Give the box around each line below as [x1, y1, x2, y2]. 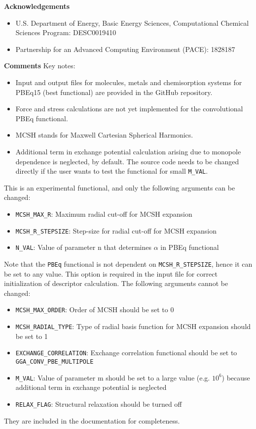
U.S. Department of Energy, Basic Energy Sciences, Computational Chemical [15, 17, 249, 28]
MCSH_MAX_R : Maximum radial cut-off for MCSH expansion [15, 208, 192, 219]
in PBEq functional [160, 242, 219, 252]
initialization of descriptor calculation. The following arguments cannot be [4, 278, 228, 288]
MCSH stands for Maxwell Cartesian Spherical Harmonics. [15, 130, 193, 140]
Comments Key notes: [4, 60, 75, 71]
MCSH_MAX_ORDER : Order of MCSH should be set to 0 [15, 304, 174, 315]
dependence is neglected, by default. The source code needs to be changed [15, 156, 239, 166]
